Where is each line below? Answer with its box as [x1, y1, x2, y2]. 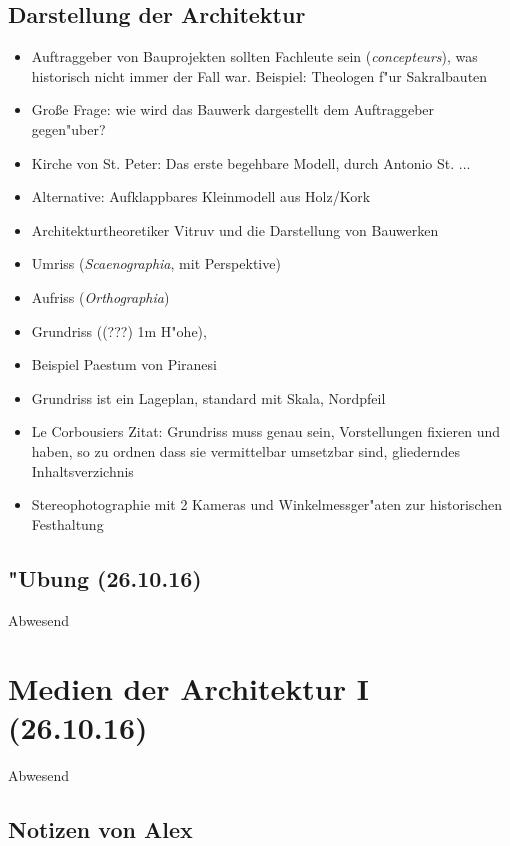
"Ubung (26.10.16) [8, 562, 202, 593]
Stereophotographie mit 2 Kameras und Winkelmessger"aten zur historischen [31, 494, 502, 515]
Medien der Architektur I [8, 668, 369, 709]
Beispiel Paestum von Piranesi [31, 354, 217, 375]
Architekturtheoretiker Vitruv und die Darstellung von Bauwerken [31, 219, 439, 240]
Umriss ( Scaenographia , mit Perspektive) [31, 253, 281, 274]
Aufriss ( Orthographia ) [31, 286, 170, 307]
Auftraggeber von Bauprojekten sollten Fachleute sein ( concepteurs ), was [31, 46, 478, 67]
